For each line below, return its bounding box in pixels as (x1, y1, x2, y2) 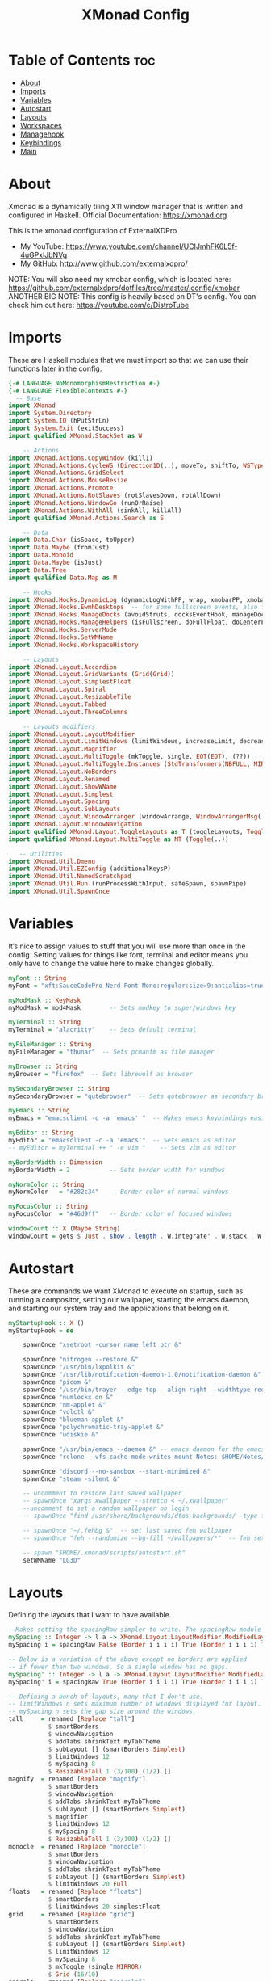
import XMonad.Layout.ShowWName (8, 782, 117, 791)
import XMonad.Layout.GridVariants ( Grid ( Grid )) (8, 671, 175, 679)
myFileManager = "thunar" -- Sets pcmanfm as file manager (8, 1048, 215, 1056)
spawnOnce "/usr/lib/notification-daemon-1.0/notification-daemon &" (23, 1371, 262, 1379)
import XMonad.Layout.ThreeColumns (8, 708, 128, 716)
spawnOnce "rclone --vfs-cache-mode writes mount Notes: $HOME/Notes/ (23, 1453, 265, 1461)
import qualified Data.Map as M (8, 574, 117, 582)
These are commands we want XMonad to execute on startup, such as (8, 1286, 244, 1296)
